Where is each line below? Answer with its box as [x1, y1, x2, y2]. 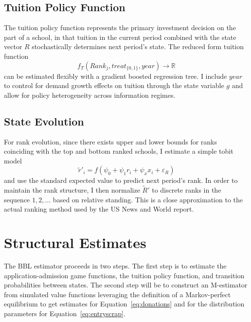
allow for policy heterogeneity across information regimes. [4, 89, 176, 100]
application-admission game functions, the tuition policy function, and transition [4, 270, 245, 280]
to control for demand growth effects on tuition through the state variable [4, 80, 224, 90]
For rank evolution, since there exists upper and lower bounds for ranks [4, 136, 217, 146]
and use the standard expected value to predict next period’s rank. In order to [4, 175, 238, 185]
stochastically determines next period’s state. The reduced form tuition [32, 41, 244, 52]
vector [4, 41, 22, 52]
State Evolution [4, 113, 84, 128]
